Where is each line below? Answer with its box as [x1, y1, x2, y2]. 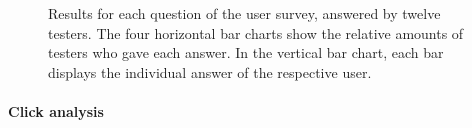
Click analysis [8, 100, 104, 121]
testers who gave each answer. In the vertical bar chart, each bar [48, 42, 444, 63]
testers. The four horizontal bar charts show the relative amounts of [48, 22, 464, 43]
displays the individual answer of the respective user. [48, 61, 372, 82]
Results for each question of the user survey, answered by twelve [48, 3, 441, 23]
